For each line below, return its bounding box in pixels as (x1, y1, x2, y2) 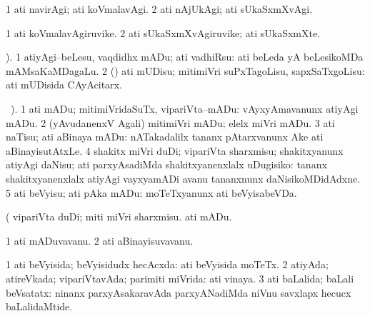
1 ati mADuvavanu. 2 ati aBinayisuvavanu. (6, 233, 194, 248)
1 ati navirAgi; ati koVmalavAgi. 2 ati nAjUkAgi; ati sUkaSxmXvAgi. (6, 1, 313, 16)
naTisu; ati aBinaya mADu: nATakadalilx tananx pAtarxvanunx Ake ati (6, 129, 324, 144)
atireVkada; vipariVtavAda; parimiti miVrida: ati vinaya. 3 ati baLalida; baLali (6, 270, 354, 285)
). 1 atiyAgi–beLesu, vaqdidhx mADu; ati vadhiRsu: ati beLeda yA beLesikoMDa (6, 49, 364, 64)
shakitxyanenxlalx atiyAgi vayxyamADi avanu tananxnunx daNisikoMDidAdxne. (6, 170, 361, 185)
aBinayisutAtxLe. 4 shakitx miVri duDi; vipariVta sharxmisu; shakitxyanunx (6, 143, 344, 158)
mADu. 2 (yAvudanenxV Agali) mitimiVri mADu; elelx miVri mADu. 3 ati (6, 115, 335, 130)
